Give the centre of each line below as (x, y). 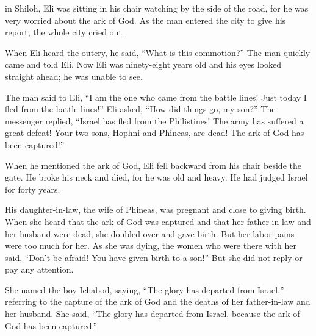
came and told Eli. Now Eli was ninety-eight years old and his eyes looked (143, 64)
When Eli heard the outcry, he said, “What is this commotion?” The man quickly (158, 52)
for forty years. (33, 189)
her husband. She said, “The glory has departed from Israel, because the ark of (153, 314)
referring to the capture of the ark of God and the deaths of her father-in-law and (158, 302)
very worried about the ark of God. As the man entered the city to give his (145, 20)
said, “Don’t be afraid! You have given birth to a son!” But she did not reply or (154, 257)
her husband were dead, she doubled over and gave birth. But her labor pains (150, 233)
